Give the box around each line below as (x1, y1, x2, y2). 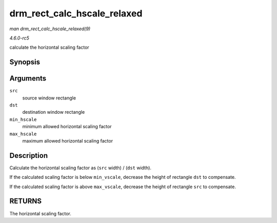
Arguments (9, 74, 47, 83)
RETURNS (9, 197, 42, 206)
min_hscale (9, 116, 37, 123)
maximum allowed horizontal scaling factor (22, 137, 113, 144)
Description (9, 151, 48, 160)
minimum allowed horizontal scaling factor (22, 124, 112, 130)
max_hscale (9, 131, 37, 137)
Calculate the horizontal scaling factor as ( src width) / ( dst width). (9, 165, 151, 171)
